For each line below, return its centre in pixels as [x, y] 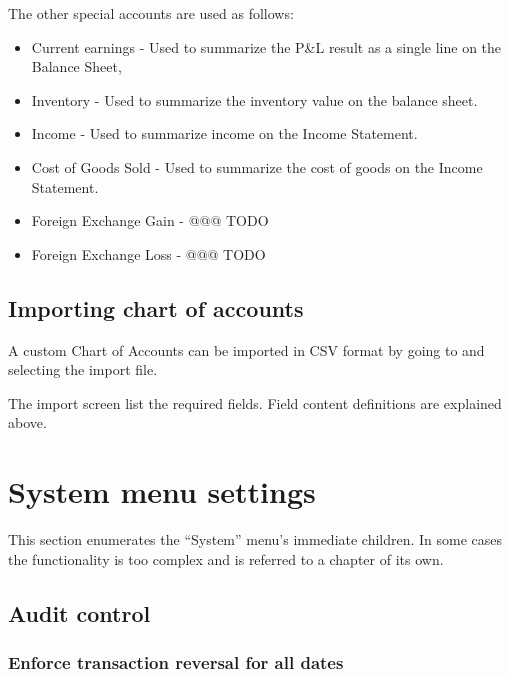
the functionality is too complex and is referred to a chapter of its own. [226, 558]
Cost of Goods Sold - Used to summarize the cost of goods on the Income [257, 166]
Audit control [79, 612]
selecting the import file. [83, 369]
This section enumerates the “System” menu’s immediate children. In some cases [255, 539]
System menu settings [162, 491]
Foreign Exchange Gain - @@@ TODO [150, 220]
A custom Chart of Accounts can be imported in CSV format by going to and [246, 349]
